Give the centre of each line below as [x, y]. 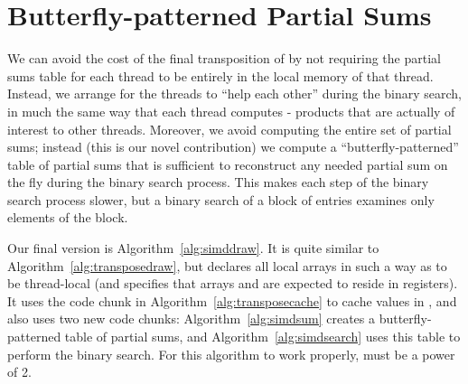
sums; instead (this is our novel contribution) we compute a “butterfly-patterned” [233, 147]
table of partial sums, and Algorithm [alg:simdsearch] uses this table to [262, 337]
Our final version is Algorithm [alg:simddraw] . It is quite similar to [193, 248]
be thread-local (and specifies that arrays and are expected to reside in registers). [233, 283]
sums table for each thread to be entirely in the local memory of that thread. [220, 75]
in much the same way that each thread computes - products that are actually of [231, 111]
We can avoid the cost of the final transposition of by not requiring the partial [224, 58]
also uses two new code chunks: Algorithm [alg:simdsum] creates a [191, 318]
